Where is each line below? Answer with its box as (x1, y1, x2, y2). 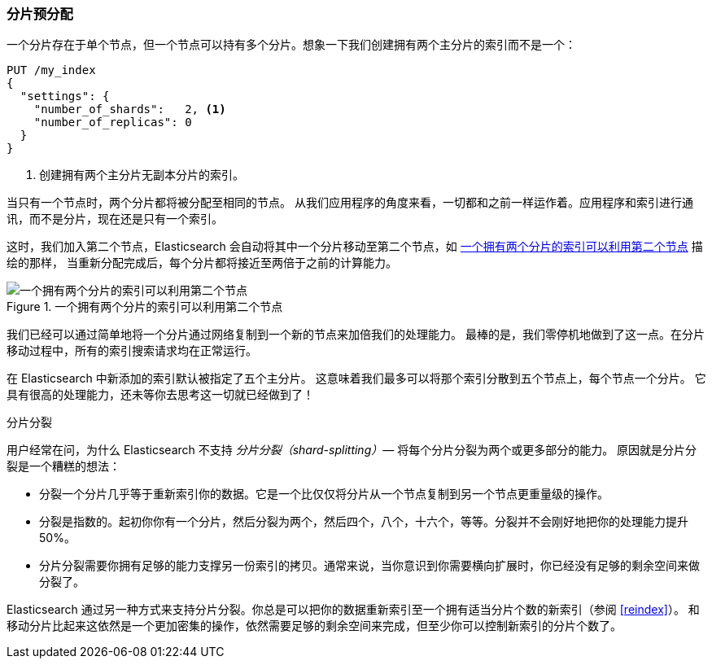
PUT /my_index (7, 63, 96, 77)
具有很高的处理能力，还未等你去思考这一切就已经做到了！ (7, 387, 314, 402)
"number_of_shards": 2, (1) (33, 103, 226, 116)
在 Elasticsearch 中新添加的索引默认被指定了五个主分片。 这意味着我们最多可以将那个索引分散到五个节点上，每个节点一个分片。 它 (7, 371, 706, 386)
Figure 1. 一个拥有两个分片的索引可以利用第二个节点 (7, 300, 283, 314)
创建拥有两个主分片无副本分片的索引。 (39, 168, 244, 182)
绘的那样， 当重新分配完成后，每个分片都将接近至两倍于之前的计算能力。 (7, 256, 397, 270)
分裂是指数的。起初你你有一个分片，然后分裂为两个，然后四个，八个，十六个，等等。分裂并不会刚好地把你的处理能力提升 (39, 514, 688, 529)
